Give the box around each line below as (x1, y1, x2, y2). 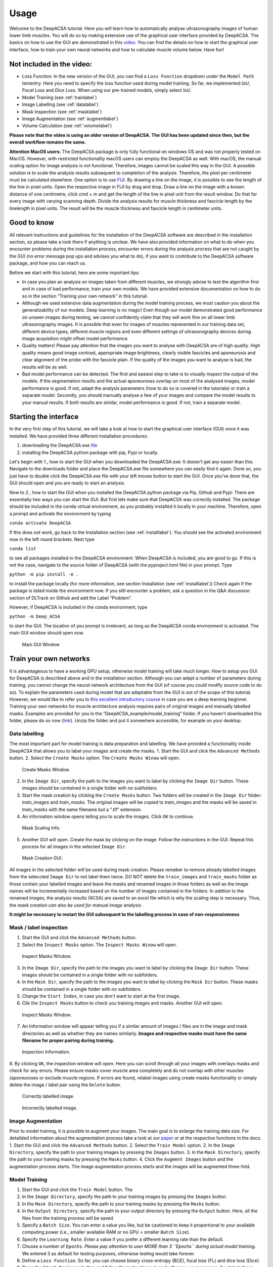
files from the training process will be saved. (22, 1215, 115, 1221)
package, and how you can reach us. (9, 260, 86, 266)
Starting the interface (9, 413, 79, 421)
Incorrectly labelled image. (22, 1105, 78, 1111)
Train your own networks (9, 654, 90, 663)
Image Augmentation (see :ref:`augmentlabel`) (22, 116, 118, 122)
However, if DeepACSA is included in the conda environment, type (9, 604, 148, 610)
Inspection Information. (22, 1049, 71, 1055)
